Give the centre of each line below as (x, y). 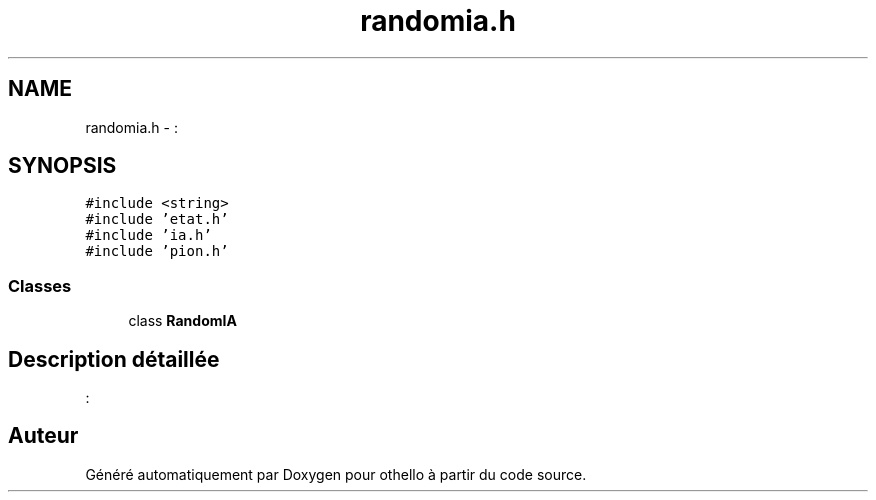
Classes (40, 285)
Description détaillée (114, 359)
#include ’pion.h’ (157, 251)
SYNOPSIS (62, 166)
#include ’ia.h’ (148, 235)
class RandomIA (182, 321)
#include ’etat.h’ (157, 219)
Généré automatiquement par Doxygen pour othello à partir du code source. (336, 474)
